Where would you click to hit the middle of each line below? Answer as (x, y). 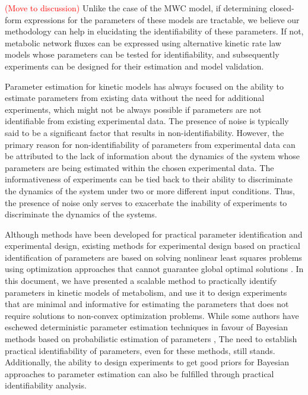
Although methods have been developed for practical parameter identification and (154, 234)
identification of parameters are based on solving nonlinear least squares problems (153, 257)
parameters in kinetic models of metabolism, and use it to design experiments (146, 292)
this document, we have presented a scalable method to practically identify (141, 281)
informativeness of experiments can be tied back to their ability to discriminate (149, 179)
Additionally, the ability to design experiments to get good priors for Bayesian (147, 362)
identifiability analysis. (46, 385)
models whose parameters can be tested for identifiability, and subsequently (142, 54)
